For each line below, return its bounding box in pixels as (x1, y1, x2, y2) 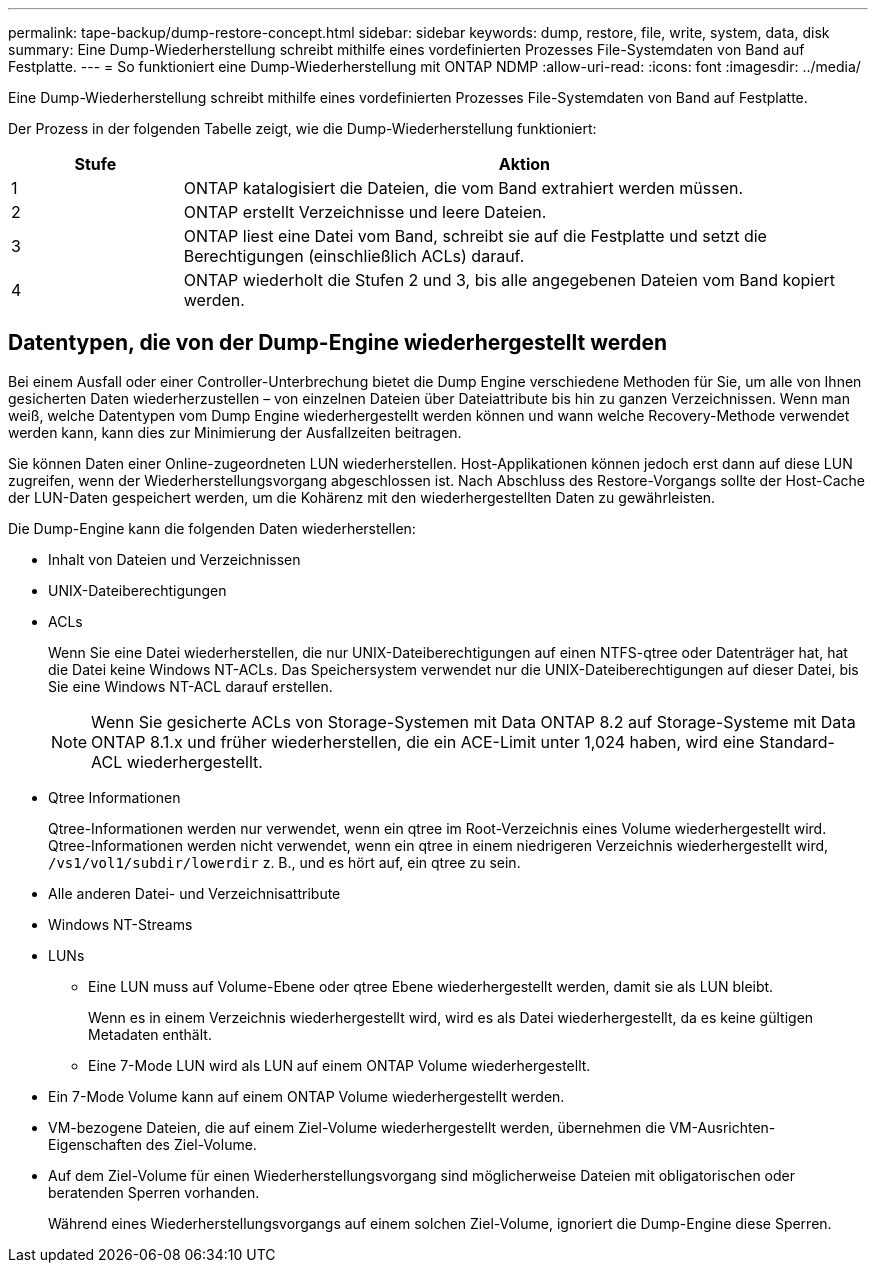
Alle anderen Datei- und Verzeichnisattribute (48, 884, 341, 902)
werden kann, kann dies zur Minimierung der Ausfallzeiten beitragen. (8, 423, 462, 441)
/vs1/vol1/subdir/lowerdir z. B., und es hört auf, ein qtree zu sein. (48, 853, 521, 871)
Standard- (759, 731, 835, 752)
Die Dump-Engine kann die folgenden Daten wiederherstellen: (8, 519, 416, 537)
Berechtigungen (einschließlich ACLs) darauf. (183, 246, 525, 266)
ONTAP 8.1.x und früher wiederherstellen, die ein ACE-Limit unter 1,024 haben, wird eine (91, 731, 755, 752)
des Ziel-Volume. (145, 1135, 257, 1153)
